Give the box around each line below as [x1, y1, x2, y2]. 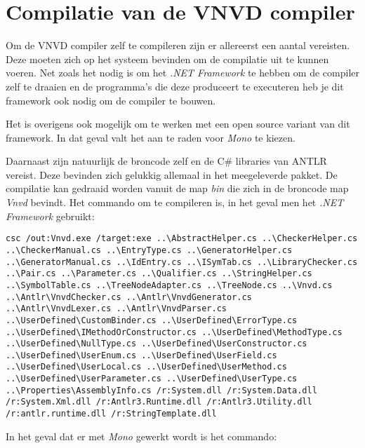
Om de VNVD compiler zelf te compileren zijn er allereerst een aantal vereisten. [6, 38, 350, 53]
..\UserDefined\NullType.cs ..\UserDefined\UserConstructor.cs [6, 339, 307, 349]
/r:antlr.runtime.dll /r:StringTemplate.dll [6, 409, 217, 419]
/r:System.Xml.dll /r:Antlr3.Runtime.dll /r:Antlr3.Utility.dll [6, 397, 312, 407]
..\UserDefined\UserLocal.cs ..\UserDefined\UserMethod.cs [6, 362, 287, 372]
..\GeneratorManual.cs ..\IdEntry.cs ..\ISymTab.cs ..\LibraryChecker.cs [6, 257, 358, 267]
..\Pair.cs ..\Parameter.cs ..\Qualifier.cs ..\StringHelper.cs [6, 269, 312, 279]
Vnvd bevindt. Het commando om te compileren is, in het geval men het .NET [6, 195, 344, 210]
